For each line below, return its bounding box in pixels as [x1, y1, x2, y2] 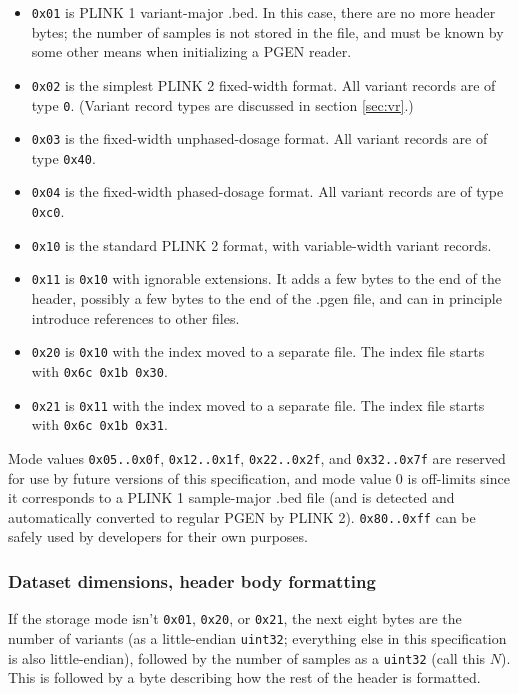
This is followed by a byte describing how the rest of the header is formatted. [8, 667, 481, 688]
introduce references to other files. [31, 307, 240, 328]
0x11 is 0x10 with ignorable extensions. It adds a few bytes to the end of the [31, 268, 501, 289]
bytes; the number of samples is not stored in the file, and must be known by [31, 21, 504, 42]
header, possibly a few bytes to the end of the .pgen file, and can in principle [31, 288, 502, 309]
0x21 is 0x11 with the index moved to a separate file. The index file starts [31, 394, 485, 415]
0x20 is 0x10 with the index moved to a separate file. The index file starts [31, 341, 485, 362]
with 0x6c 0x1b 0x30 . [31, 360, 168, 381]
